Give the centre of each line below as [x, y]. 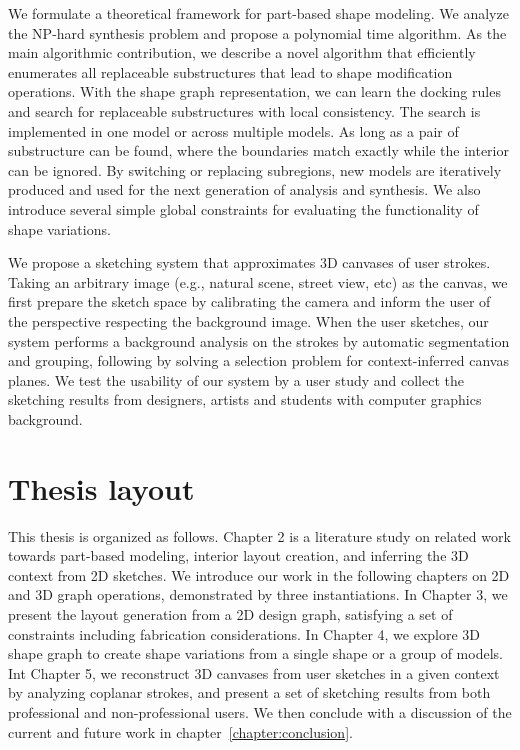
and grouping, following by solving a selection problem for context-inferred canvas [258, 360]
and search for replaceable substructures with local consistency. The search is [244, 110]
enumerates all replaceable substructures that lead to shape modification [230, 71]
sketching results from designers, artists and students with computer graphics [245, 399]
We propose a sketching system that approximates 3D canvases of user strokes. [249, 262]
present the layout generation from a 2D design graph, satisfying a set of [230, 613]
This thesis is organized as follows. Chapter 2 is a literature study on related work [259, 535]
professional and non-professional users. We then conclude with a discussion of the [260, 711]
